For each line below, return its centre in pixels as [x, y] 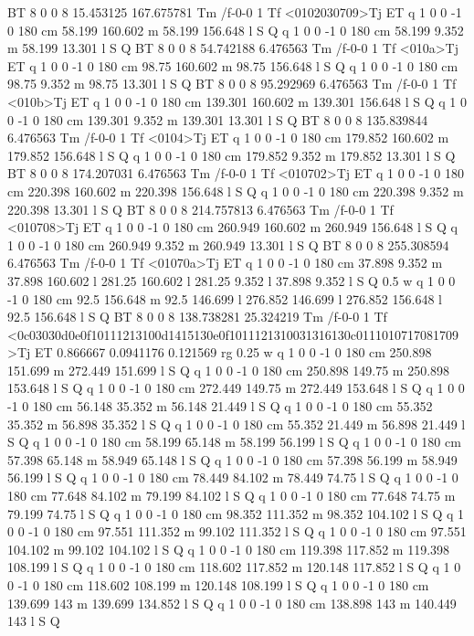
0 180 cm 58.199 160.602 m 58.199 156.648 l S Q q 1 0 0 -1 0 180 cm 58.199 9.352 [236, 30]
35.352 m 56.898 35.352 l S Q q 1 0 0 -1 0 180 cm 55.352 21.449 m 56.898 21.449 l [237, 424]
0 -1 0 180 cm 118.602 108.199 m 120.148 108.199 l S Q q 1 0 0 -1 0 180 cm [218, 585]
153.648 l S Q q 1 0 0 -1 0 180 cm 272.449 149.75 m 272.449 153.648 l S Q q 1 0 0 [236, 388]
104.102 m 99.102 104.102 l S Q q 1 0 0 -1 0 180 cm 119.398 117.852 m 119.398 [229, 549]
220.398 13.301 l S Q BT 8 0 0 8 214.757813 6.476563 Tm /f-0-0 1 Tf [200, 209]
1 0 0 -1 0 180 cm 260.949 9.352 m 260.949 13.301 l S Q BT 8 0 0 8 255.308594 [228, 244]
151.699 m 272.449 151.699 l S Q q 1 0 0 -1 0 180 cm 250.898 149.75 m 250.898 [229, 370]
